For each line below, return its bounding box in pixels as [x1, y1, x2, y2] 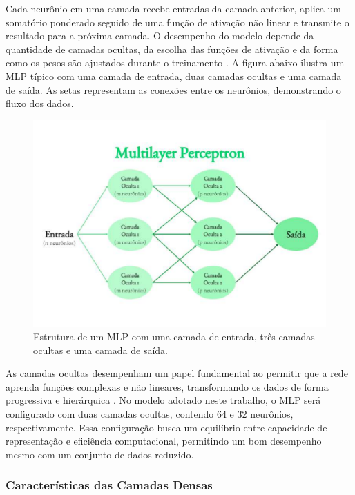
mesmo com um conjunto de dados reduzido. [6, 447, 194, 461]
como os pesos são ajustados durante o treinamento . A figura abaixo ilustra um [6, 55, 345, 70]
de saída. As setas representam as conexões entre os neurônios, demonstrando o [6, 82, 341, 97]
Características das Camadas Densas [6, 476, 213, 494]
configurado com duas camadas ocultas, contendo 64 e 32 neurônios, [6, 406, 294, 420]
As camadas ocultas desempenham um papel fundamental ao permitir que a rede [6, 366, 348, 380]
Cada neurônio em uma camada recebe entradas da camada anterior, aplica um [6, 1, 341, 15]
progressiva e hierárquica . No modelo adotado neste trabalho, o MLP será [6, 393, 321, 407]
